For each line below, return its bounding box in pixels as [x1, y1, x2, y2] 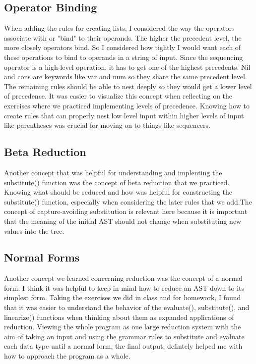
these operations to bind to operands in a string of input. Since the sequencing [4, 52, 243, 62]
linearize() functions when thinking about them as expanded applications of [4, 312, 234, 322]
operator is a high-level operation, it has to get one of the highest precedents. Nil [4, 61, 251, 72]
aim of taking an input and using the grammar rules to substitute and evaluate [4, 331, 245, 341]
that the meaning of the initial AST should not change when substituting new [4, 215, 242, 226]
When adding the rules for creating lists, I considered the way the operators [4, 23, 235, 33]
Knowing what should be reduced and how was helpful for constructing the [4, 187, 233, 197]
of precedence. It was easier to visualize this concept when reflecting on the [4, 91, 233, 101]
